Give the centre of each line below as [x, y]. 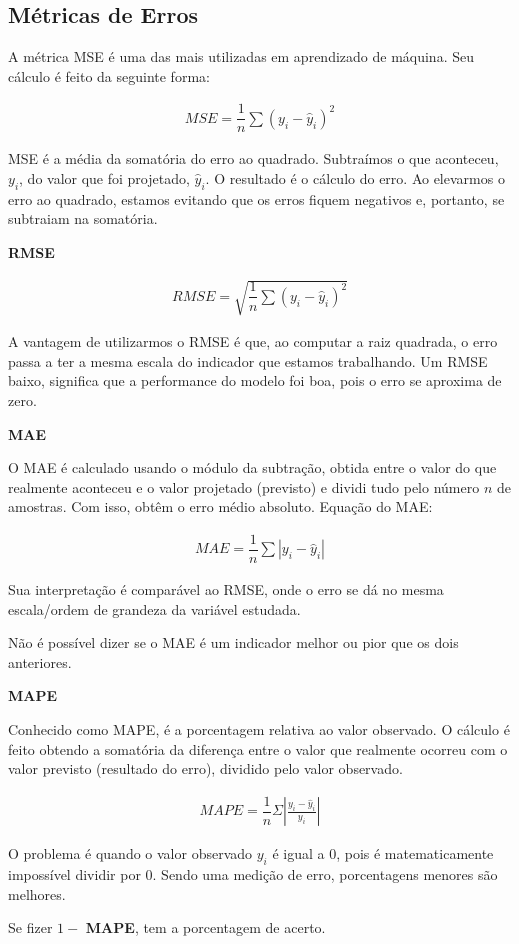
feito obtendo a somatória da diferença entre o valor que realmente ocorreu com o [258, 748]
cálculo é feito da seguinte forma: [109, 75]
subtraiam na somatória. [83, 218]
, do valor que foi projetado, [104, 178]
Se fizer [30, 927]
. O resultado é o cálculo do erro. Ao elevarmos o [355, 178]
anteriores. [40, 661]
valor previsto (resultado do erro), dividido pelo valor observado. [205, 768]
